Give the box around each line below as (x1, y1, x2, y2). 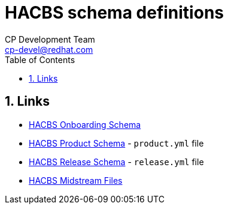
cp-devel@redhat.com (5, 44, 93, 55)
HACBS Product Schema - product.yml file (29, 138, 204, 148)
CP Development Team (5, 34, 95, 44)
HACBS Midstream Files (29, 175, 123, 186)
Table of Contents (5, 54, 75, 65)
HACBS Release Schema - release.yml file (29, 156, 204, 167)
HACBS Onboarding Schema (29, 119, 141, 130)
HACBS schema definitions (5, 2, 224, 23)
